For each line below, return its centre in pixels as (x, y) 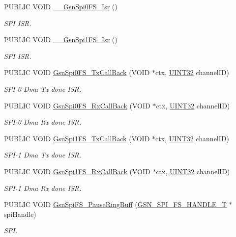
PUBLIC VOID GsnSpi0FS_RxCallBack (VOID (77, 105)
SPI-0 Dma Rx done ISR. (43, 122)
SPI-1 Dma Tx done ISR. (43, 155)
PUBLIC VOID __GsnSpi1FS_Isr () (61, 39)
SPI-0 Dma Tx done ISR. (43, 89)
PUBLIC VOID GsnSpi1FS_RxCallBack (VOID (77, 171)
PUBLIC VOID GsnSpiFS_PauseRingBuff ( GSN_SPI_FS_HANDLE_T (115, 204)
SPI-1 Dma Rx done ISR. (43, 188)
